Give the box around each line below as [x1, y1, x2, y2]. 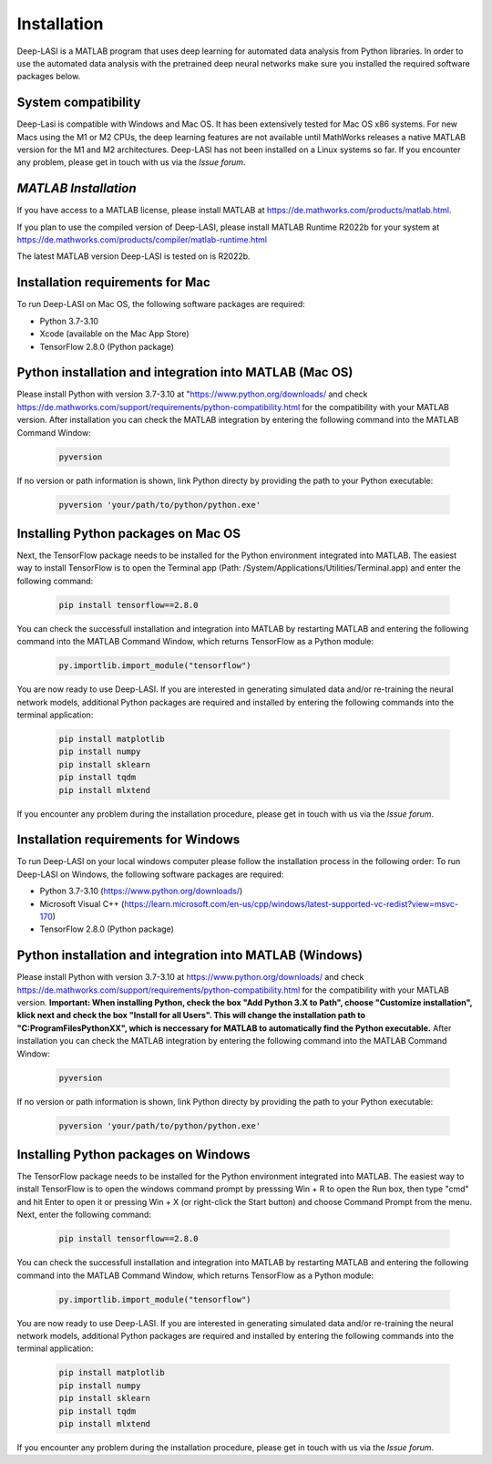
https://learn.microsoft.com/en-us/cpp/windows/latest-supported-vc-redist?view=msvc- [124, 898, 459, 909]
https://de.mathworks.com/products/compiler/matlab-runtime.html [16, 234, 268, 245]
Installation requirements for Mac [16, 274, 211, 291]
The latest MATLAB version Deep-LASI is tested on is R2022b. [16, 251, 251, 262]
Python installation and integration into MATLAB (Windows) [16, 948, 364, 964]
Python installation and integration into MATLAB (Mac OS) [16, 365, 354, 380]
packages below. [16, 71, 81, 82]
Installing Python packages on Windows [16, 1147, 251, 1162]
